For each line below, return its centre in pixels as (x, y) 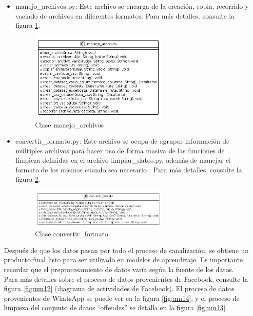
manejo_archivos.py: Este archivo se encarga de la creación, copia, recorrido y (132, 6)
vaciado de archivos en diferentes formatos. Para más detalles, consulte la (125, 15)
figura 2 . (28, 179)
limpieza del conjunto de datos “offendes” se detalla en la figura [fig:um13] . (116, 307)
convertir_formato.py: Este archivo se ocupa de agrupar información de (122, 141)
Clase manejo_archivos (69, 124)
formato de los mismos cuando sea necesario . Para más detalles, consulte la (129, 169)
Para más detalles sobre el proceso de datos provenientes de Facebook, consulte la (126, 279)
